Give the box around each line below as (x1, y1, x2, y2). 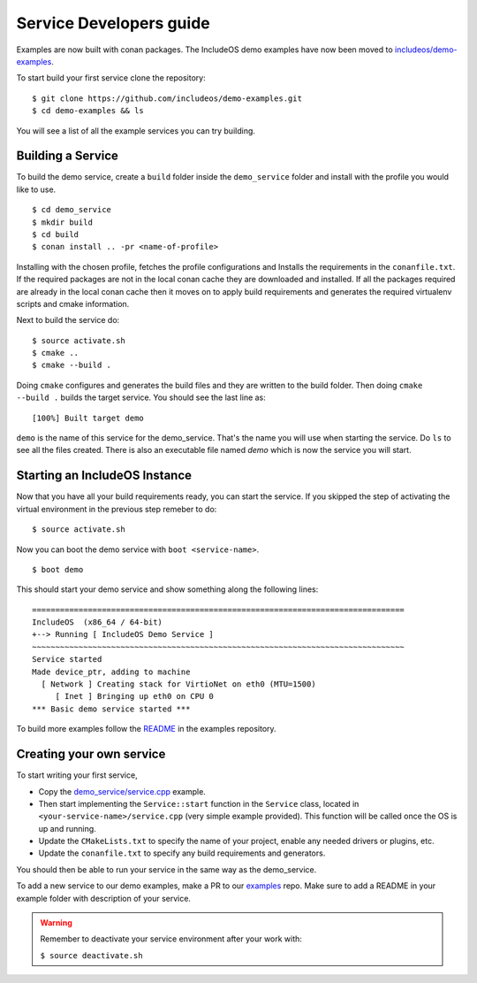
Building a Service (16, 149, 119, 164)
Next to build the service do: (16, 315, 120, 326)
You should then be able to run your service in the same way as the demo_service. (16, 864, 317, 875)
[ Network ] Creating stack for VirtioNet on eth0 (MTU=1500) (41, 680, 317, 689)
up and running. (38, 823, 96, 833)
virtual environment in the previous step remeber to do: (16, 503, 217, 514)
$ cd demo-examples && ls (32, 106, 145, 116)
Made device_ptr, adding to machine (32, 666, 191, 677)
